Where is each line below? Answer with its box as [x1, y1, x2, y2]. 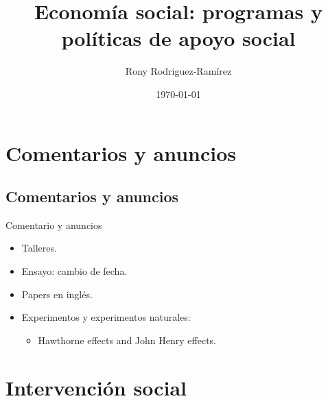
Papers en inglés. [21, 287, 93, 301]
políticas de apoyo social [61, 24, 296, 52]
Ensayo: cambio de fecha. [21, 264, 128, 278]
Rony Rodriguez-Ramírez [125, 64, 232, 78]
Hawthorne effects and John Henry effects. [38, 332, 216, 347]
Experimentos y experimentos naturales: [21, 310, 191, 324]
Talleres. [21, 241, 57, 255]
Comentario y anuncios [5, 217, 102, 232]
